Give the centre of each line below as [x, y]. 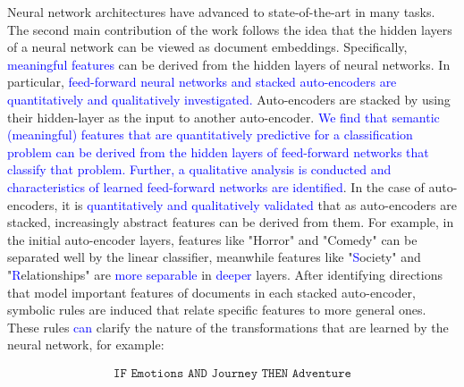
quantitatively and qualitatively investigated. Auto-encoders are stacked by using [229, 99]
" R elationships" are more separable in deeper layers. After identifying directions [225, 274]
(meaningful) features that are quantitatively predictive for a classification [210, 135]
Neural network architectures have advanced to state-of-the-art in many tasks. [221, 12]
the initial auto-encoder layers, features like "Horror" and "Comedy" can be [212, 239]
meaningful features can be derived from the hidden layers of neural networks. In [229, 64]
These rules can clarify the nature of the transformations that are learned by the [228, 327]
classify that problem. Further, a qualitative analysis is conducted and [199, 169]
